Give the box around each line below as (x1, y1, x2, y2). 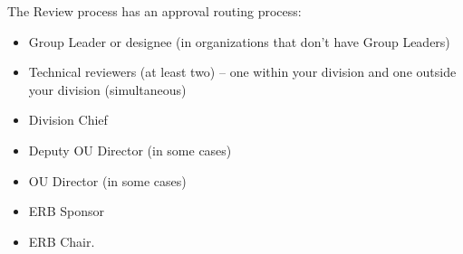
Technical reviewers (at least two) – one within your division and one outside (28, 62, 457, 81)
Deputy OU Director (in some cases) (28, 140, 232, 159)
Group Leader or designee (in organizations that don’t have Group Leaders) (28, 32, 450, 51)
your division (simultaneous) (28, 80, 187, 99)
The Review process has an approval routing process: (7, 2, 302, 20)
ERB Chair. (28, 231, 95, 250)
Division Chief (28, 110, 108, 129)
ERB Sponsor (28, 202, 104, 221)
